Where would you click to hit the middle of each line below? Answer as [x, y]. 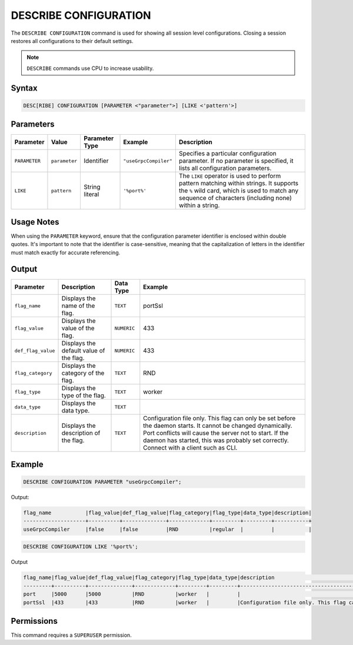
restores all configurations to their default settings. [72, 41]
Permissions [34, 621]
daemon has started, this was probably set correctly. [216, 440]
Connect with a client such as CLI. [190, 448]
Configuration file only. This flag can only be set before [219, 418]
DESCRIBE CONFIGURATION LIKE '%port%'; [81, 547]
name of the [78, 306]
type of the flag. [84, 395]
